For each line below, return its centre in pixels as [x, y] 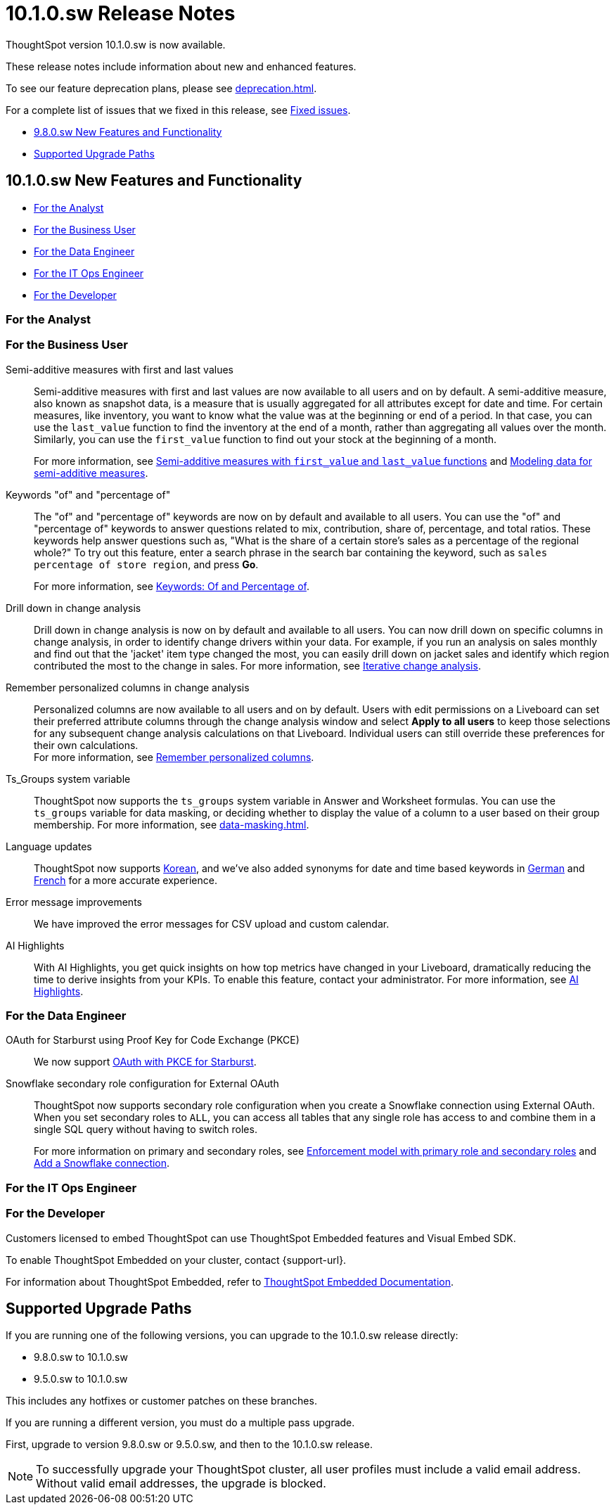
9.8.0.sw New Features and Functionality [128, 132]
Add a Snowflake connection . [102, 1163]
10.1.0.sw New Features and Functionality [154, 181]
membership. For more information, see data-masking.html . [172, 824]
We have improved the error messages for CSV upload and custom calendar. [212, 923]
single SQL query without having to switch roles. [146, 1130]
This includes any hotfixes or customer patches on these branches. [161, 1401]
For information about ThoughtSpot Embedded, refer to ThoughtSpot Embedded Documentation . [230, 1281]
